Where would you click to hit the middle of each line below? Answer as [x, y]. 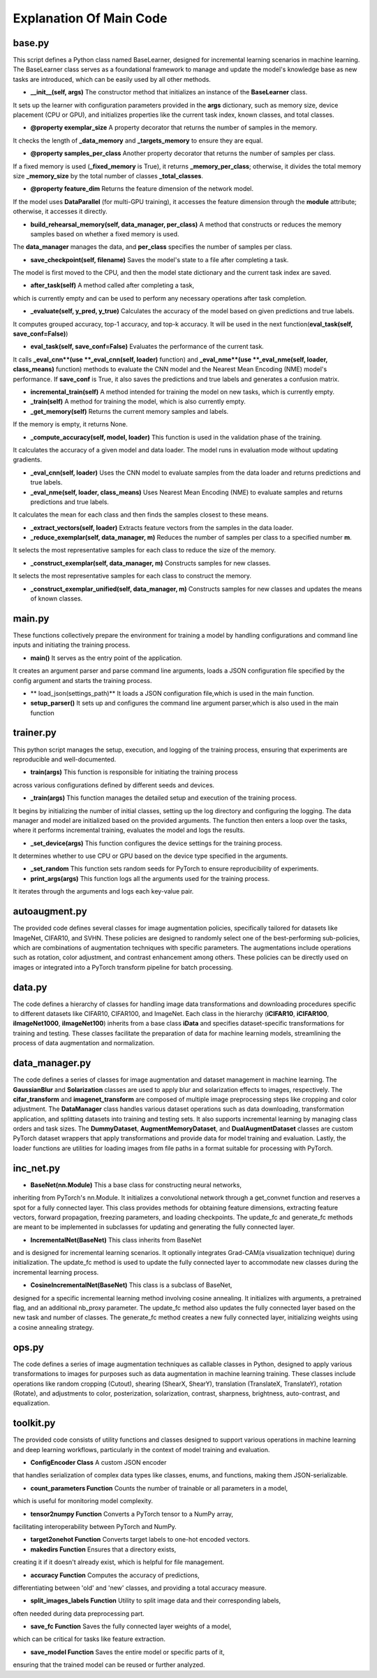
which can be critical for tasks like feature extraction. [89, 1639]
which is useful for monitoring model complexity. [83, 1501]
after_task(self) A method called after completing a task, [112, 285]
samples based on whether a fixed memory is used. [105, 234]
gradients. [27, 460]
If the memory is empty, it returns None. [71, 424]
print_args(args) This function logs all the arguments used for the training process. [150, 878]
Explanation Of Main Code [90, 18]
